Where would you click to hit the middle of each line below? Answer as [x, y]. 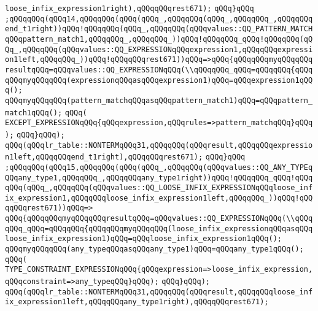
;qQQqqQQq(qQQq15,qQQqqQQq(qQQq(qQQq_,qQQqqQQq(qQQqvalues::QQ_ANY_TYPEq [159, 167]
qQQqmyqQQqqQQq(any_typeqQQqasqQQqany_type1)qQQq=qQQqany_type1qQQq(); [154, 249]
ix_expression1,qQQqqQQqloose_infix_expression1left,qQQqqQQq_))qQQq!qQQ [159, 198]
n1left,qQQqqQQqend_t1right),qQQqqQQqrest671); [104, 157]
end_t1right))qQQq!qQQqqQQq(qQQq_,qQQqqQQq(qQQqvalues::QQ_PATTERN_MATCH [159, 29]
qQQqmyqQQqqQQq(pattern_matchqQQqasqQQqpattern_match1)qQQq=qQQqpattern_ [159, 100]
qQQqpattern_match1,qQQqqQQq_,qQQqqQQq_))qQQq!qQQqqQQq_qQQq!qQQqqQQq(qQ [159, 39]
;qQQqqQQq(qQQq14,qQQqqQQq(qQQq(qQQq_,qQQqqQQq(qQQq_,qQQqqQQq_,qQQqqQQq [159, 19]
